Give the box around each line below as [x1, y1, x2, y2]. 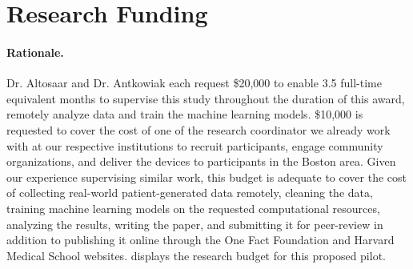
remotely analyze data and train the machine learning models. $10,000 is [6, 106, 363, 122]
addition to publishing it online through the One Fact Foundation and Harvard [6, 231, 395, 248]
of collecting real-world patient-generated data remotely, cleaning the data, [6, 184, 373, 201]
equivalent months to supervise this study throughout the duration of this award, [6, 90, 405, 106]
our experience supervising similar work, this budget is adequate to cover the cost [6, 168, 407, 185]
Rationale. [6, 43, 64, 60]
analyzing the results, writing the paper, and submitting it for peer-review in [6, 215, 383, 232]
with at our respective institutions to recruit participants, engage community [6, 137, 383, 154]
